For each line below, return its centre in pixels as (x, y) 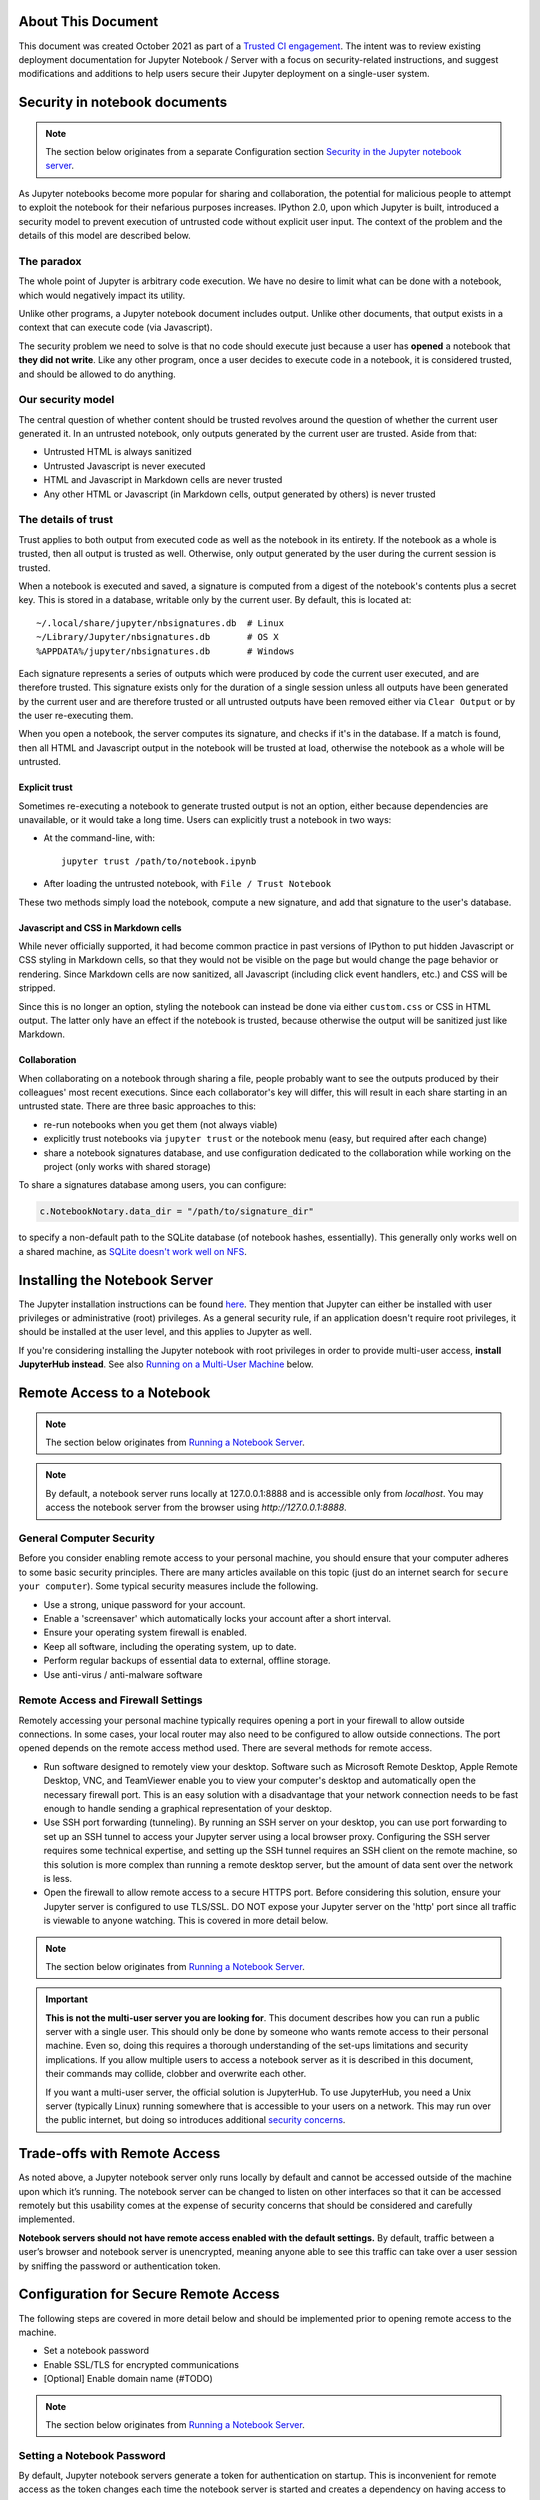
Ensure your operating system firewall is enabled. (145, 1632)
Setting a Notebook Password (92, 2455)
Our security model (66, 400)
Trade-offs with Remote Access (119, 2153)
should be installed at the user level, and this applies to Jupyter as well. (165, 1332)
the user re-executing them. (76, 716)
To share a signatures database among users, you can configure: (152, 1185)
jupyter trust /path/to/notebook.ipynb (159, 861)
